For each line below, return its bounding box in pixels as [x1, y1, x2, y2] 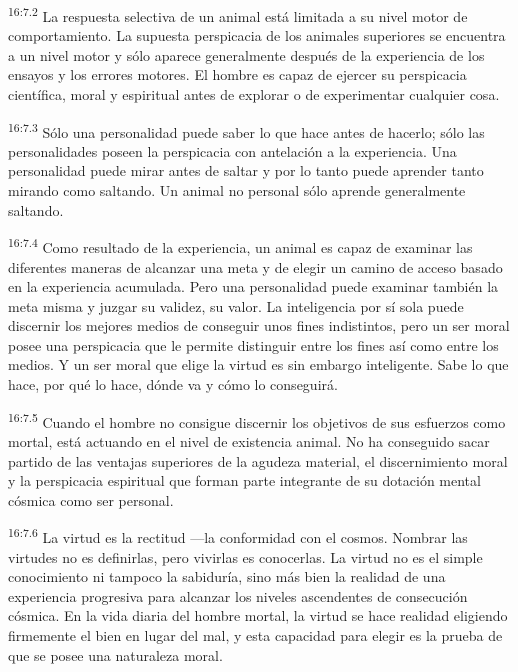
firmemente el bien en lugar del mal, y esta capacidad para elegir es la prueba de [8, 624, 503, 645]
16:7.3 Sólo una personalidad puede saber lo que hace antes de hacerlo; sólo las [8, 118, 485, 142]
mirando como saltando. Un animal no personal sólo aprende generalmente [8, 180, 466, 201]
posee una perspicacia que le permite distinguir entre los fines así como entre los [8, 334, 499, 355]
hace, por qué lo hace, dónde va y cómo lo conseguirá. [8, 374, 338, 395]
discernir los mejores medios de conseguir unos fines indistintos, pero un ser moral [8, 315, 510, 336]
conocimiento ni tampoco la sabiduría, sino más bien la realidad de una [8, 566, 446, 587]
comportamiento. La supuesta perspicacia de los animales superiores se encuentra [8, 25, 506, 46]
